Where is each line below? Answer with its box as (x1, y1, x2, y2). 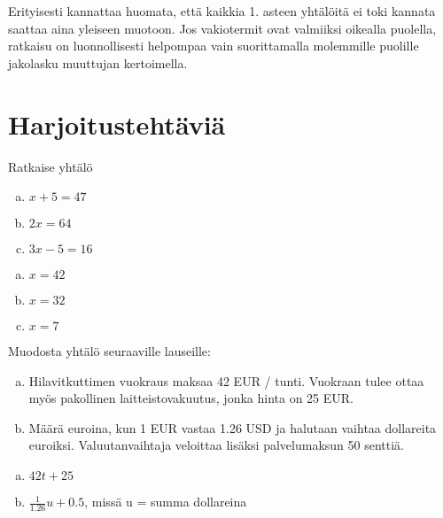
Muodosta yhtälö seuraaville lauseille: (8, 342, 211, 360)
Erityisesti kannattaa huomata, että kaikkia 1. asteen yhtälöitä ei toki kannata (8, 2, 436, 19)
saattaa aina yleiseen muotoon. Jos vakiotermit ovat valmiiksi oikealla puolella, (8, 19, 437, 37)
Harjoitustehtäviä (8, 105, 226, 142)
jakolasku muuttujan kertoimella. (8, 53, 188, 72)
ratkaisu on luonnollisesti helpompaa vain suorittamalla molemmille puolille (8, 36, 419, 55)
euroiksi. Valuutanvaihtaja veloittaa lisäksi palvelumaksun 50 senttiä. (28, 436, 404, 454)
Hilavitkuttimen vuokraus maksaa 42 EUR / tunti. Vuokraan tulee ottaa (28, 371, 424, 390)
